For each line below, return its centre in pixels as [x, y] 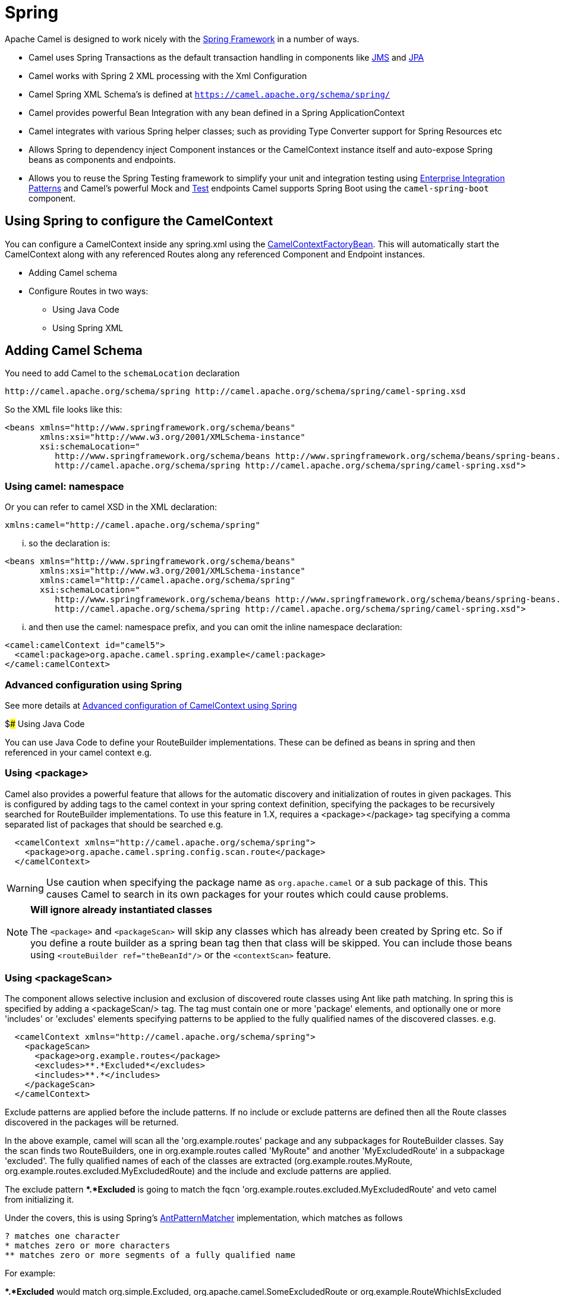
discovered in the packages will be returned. [92, 1122]
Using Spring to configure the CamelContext [139, 221]
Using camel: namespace [64, 486]
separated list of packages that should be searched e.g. [114, 824]
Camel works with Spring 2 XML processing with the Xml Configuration [168, 76]
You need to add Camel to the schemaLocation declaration [122, 373]
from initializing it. [40, 1200]
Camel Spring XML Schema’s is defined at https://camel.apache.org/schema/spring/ [209, 94]
